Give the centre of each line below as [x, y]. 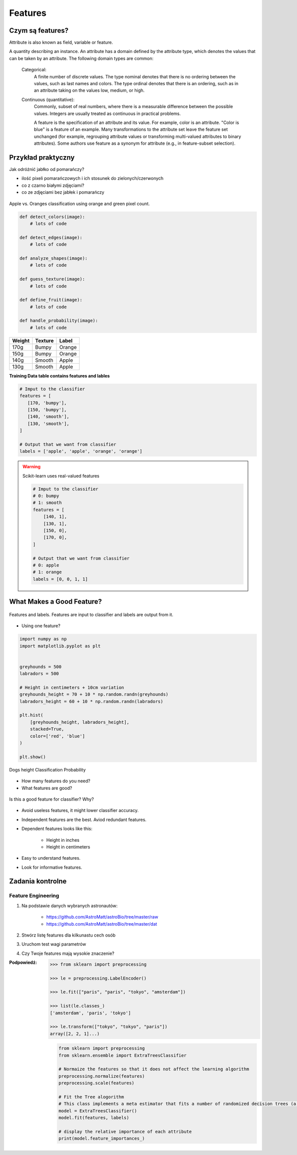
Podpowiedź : [23, 962]
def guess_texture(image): [52, 279]
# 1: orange [47, 572]
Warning [31, 467]
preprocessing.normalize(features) [102, 1076]
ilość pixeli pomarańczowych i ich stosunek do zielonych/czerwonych [93, 178]
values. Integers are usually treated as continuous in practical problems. [107, 113]
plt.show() [33, 757]
